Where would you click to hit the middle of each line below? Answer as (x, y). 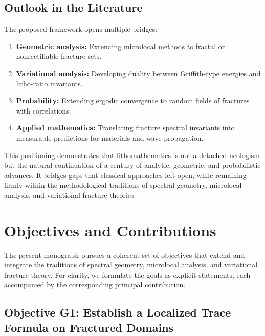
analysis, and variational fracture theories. (70, 195)
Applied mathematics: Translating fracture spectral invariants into (125, 128)
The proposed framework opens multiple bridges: (81, 29)
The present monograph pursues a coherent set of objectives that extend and (125, 254)
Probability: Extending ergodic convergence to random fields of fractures (133, 100)
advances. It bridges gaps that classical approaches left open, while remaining (125, 175)
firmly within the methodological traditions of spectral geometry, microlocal (123, 185)
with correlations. (43, 110)
